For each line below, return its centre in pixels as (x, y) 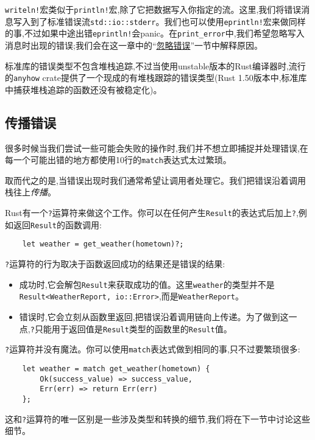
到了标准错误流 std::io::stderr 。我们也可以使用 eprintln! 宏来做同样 (168, 21)
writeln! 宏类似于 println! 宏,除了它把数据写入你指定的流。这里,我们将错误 (153, 9)
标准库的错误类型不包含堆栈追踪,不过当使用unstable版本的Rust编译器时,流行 (155, 65)
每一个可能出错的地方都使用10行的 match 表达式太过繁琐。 (118, 160)
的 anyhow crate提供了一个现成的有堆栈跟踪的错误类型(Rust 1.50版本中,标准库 (156, 78)
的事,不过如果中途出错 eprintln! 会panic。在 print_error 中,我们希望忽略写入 (155, 33)
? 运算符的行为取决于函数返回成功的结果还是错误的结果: (115, 264)
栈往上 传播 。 (30, 192)
